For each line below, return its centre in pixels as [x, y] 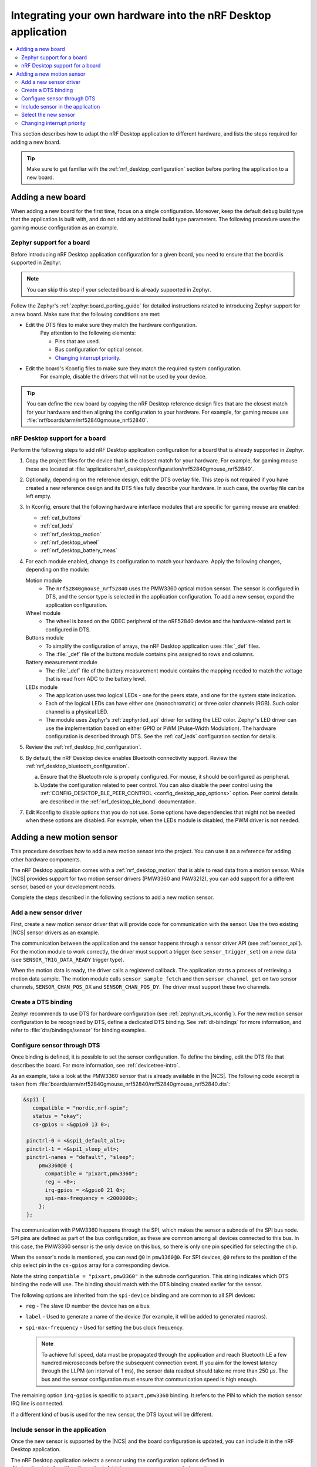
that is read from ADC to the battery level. [96, 679]
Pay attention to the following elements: [88, 333]
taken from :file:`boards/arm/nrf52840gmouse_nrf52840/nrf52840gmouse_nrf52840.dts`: [120, 1084]
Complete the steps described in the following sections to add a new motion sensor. [112, 897]
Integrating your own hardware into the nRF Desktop [141, 15]
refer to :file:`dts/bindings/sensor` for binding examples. [78, 1030]
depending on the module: [58, 570]
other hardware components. [46, 859]
